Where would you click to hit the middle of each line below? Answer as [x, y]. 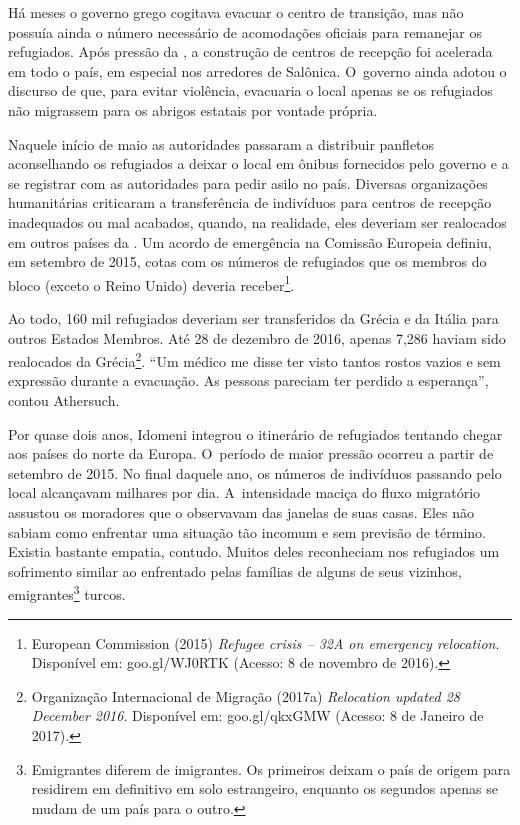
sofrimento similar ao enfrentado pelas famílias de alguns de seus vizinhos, [235, 570]
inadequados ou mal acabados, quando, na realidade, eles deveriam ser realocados [257, 221]
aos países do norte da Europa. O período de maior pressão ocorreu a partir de [251, 453]
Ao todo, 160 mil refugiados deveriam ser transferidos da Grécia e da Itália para [253, 317]
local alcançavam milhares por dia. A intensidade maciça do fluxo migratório [244, 492]
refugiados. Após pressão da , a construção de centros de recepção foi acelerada [250, 51]
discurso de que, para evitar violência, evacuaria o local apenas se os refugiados [250, 90]
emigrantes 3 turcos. [67, 592]
